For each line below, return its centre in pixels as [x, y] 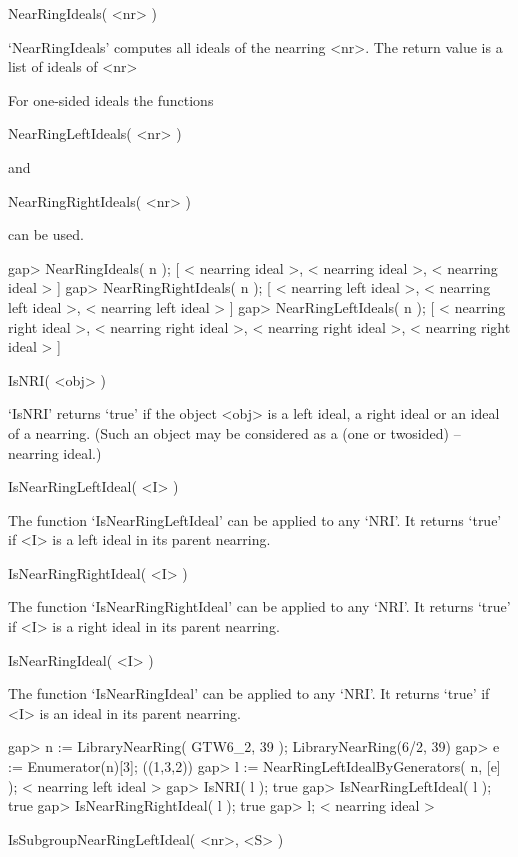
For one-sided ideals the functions [111, 99]
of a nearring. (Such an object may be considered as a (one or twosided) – [234, 432]
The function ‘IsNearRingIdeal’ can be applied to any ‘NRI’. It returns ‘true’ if [249, 693]
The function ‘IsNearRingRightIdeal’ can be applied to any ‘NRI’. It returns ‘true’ [259, 606]
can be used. [46, 234]
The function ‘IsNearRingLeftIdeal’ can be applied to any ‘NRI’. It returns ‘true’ [255, 519]
